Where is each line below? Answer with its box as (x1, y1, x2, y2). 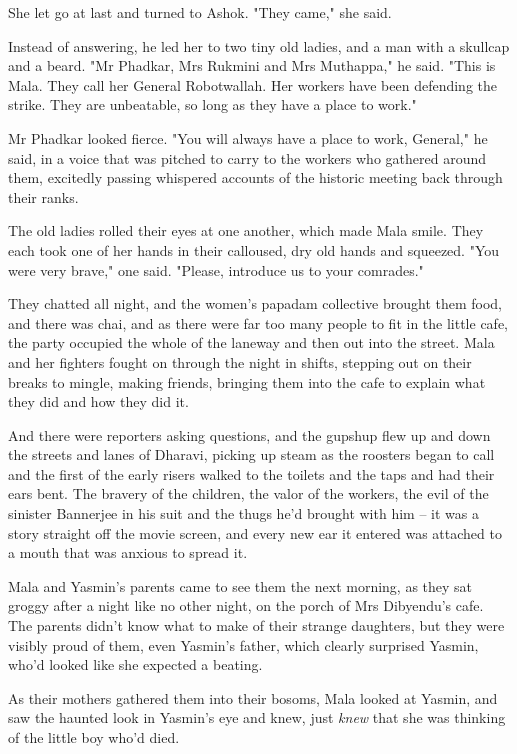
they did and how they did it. (8, 391, 189, 412)
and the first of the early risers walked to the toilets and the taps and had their (8, 463, 495, 484)
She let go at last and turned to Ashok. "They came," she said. (8, 2, 392, 22)
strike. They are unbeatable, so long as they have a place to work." (8, 94, 417, 115)
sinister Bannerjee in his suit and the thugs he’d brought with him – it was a (8, 503, 479, 524)
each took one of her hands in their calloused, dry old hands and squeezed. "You (8, 239, 500, 260)
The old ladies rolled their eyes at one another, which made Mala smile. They (8, 220, 484, 241)
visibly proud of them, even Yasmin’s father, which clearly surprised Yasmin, (8, 634, 479, 655)
